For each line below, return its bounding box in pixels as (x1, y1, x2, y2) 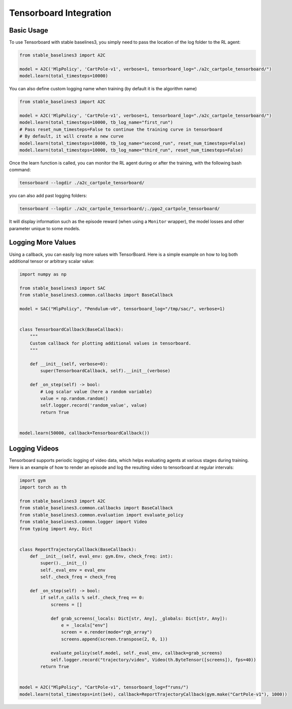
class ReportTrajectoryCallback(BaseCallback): (19, 546, 137, 552)
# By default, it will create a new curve (19, 134, 124, 139)
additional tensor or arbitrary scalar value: (9, 258, 95, 264)
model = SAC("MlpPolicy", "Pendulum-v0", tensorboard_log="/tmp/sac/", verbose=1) (19, 306, 225, 312)
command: (9, 167, 31, 173)
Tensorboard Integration (9, 7, 112, 18)
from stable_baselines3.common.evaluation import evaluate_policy (19, 512, 183, 518)
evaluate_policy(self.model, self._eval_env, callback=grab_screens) (50, 650, 223, 656)
